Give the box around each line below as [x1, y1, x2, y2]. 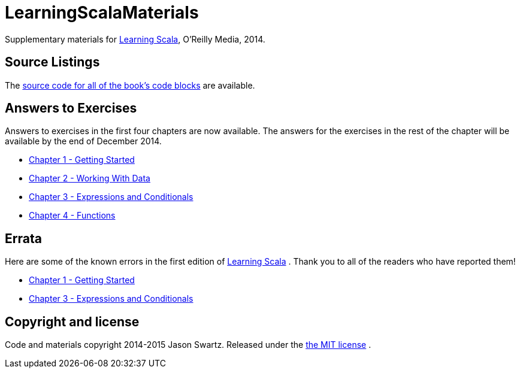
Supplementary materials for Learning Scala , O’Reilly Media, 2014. [5, 34, 265, 44]
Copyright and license [5, 314, 140, 329]
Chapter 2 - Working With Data [29, 173, 150, 184]
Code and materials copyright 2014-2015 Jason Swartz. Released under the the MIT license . [5, 339, 371, 350]
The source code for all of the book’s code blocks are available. [5, 80, 255, 90]
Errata [5, 231, 42, 246]
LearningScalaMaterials [5, 2, 199, 23]
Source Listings [5, 54, 100, 70]
